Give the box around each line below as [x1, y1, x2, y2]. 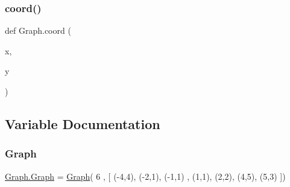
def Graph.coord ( [5, 24, 71, 37]
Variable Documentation [5, 114, 160, 133]
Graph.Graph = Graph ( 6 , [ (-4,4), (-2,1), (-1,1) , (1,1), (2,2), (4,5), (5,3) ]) [5, 170, 286, 182]
